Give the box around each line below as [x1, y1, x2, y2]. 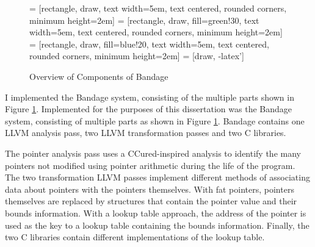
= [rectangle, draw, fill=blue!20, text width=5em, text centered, [29, 37, 269, 50]
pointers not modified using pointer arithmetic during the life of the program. [5, 159, 295, 171]
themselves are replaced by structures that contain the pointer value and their [5, 195, 297, 207]
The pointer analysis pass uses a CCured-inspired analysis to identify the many [5, 146, 301, 159]
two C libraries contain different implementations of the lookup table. [5, 231, 265, 243]
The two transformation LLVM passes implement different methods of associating [5, 171, 310, 184]
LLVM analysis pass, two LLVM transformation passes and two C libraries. [5, 126, 286, 139]
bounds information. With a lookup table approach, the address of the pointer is [5, 206, 306, 219]
